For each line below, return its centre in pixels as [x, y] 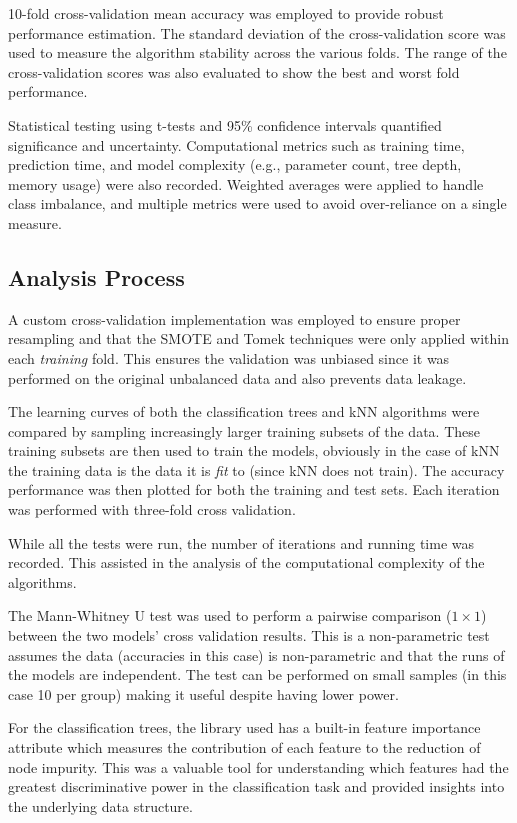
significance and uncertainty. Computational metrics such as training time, [236, 144]
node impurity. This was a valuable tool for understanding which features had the [258, 766]
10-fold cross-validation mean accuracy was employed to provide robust [226, 13]
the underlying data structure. [100, 805]
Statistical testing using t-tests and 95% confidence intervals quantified [225, 124]
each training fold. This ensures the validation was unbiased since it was [229, 357]
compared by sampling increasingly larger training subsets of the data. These [244, 430]
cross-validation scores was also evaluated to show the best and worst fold [234, 71]
